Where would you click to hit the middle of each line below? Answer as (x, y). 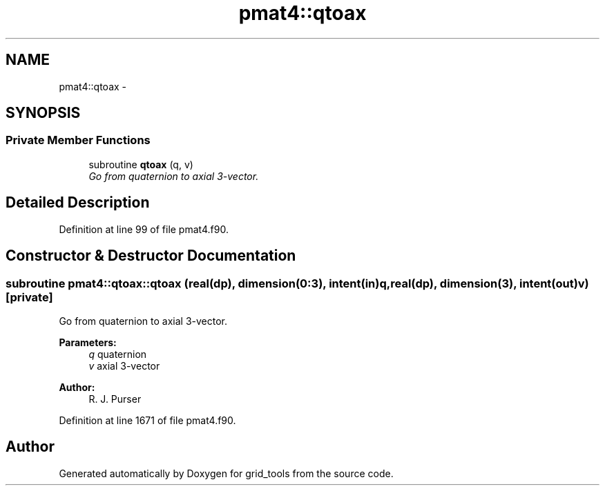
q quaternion (118, 354)
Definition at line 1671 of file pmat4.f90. (147, 420)
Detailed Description (78, 203)
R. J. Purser (115, 399)
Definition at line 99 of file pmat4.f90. (144, 229)
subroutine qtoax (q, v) (141, 164)
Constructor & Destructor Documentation (151, 256)
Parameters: (88, 342)
